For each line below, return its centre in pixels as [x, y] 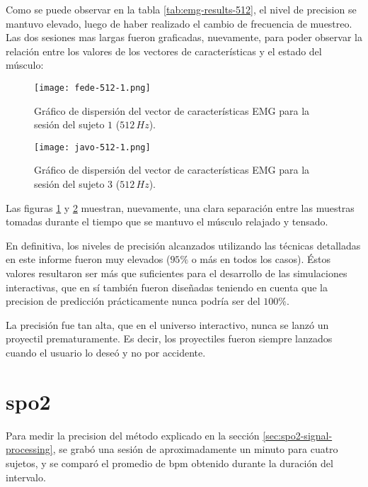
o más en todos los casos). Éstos [261, 259]
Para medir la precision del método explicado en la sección [133, 435]
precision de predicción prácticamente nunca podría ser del [133, 301]
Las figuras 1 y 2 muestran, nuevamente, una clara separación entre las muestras [180, 207]
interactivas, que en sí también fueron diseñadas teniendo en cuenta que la [167, 287]
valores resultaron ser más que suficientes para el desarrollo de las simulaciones [177, 273]
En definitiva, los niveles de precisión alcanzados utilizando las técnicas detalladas [183, 245]
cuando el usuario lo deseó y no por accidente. [106, 352]
